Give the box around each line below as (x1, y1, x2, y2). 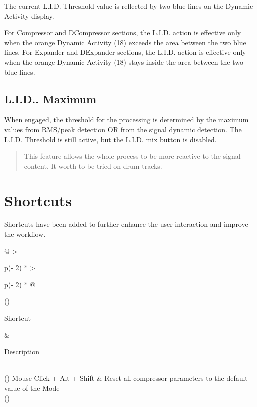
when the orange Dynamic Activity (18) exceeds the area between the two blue (4, 37, 246, 47)
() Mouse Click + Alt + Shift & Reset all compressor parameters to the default (4, 373, 248, 383)
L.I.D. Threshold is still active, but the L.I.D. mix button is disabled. (4, 134, 217, 144)
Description (4, 346, 39, 357)
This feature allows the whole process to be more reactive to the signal (24, 151, 241, 161)
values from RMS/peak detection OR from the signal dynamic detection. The (4, 124, 242, 134)
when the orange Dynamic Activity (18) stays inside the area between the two (4, 56, 244, 67)
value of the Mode (4, 382, 60, 393)
